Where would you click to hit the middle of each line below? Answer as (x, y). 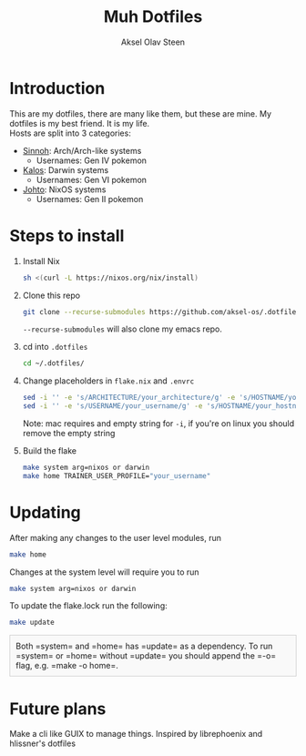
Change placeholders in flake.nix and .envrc (108, 381)
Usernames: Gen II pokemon (90, 199)
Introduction (57, 88)
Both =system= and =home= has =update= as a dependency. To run (144, 646)
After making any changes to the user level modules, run (115, 537)
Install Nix (41, 261)
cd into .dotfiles (55, 347)
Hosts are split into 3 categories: (71, 133)
